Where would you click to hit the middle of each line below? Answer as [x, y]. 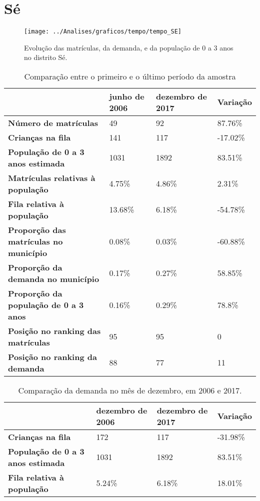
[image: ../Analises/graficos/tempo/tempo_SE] [103, 32]
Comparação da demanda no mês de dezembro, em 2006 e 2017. [130, 390]
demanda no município [54, 278]
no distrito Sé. [46, 57]
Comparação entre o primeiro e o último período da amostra [130, 76]
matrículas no [35, 241]
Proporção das [37, 229]
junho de [127, 96]
